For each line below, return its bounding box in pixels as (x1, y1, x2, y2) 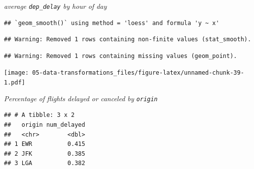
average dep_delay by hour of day (4, 1, 107, 11)
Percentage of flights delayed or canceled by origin (4, 93, 158, 103)
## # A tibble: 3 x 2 (4, 112, 75, 119)
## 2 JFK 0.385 (4, 150, 85, 157)
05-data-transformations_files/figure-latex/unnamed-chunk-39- (32, 69, 244, 77)
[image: (4, 69, 29, 77)
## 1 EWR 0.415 (4, 141, 85, 148)
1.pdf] (4, 79, 25, 86)
